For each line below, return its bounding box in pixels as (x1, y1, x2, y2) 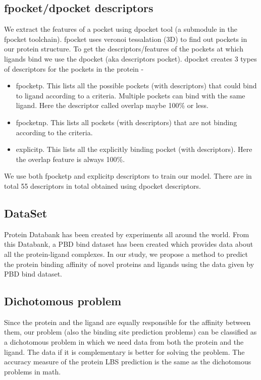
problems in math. (4, 366, 61, 376)
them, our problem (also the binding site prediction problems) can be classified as (4, 327, 257, 337)
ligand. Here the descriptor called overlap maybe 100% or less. (16, 100, 208, 111)
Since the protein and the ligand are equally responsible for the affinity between (4, 316, 251, 327)
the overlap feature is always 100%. (16, 153, 125, 164)
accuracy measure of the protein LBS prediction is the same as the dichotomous (4, 356, 251, 367)
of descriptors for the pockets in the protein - (4, 63, 144, 74)
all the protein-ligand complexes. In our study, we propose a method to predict (4, 248, 248, 259)
